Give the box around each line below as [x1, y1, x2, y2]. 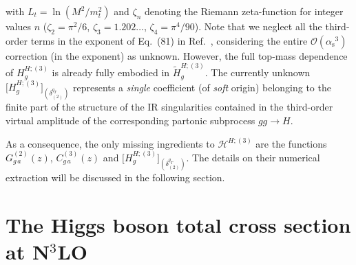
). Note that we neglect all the [194, 19, 322, 33]
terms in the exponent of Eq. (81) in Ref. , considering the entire [30, 33, 308, 47]
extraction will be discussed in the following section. [6, 170, 225, 185]
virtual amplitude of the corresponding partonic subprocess [6, 113, 255, 128]
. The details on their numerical [186, 150, 320, 165]
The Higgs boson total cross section [6, 211, 351, 238]
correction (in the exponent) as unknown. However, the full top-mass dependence [6, 48, 348, 62]
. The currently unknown [205, 65, 311, 80]
